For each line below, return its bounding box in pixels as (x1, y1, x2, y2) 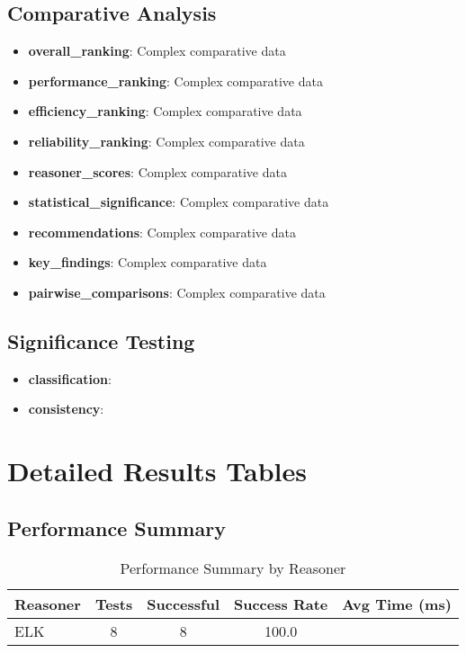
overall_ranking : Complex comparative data (28, 41, 286, 60)
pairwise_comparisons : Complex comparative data (28, 282, 326, 301)
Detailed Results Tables (7, 452, 307, 489)
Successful (147, 593, 220, 614)
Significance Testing (7, 326, 195, 354)
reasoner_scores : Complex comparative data (28, 162, 287, 181)
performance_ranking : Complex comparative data (28, 71, 323, 90)
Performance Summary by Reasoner (120, 557, 346, 578)
